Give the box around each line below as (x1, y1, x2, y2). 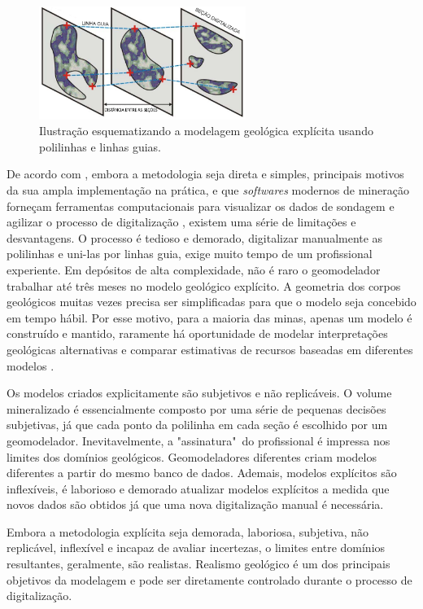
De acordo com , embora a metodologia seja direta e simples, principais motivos (7, 165, 404, 182)
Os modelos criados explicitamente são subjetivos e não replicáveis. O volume (7, 384, 392, 401)
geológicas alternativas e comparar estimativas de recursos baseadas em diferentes (7, 340, 413, 357)
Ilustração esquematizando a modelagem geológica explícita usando (39, 122, 373, 139)
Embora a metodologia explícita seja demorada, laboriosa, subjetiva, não (7, 523, 369, 540)
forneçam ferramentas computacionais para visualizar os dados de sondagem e (7, 197, 395, 214)
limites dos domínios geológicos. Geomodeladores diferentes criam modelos (7, 448, 377, 465)
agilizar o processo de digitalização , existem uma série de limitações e (7, 213, 356, 230)
